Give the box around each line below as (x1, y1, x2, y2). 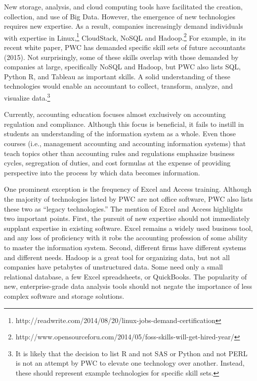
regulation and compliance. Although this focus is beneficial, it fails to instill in (4, 118, 244, 129)
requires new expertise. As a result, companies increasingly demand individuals (4, 21, 243, 31)
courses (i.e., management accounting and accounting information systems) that (4, 138, 246, 149)
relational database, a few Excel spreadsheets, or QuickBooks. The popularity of (4, 271, 247, 281)
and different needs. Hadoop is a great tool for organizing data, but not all (4, 252, 230, 262)
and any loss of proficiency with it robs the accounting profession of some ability (4, 232, 248, 243)
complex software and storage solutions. (4, 290, 125, 301)
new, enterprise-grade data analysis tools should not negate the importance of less (4, 281, 252, 291)
